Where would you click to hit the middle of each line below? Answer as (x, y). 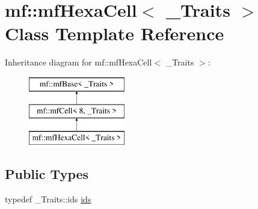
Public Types (47, 174)
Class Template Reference (115, 33)
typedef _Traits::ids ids (48, 199)
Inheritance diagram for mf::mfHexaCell (78, 62)
